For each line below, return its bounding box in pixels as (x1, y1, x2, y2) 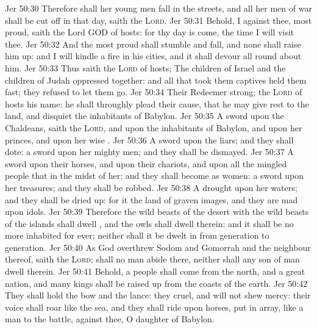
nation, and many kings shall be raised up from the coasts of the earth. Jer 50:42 (5, 277, 308, 289)
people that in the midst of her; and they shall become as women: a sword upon (5, 169, 304, 182)
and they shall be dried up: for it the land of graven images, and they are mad (5, 193, 298, 206)
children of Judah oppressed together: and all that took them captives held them (5, 73, 307, 86)
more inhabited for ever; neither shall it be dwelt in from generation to (5, 229, 269, 242)
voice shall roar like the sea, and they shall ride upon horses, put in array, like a (5, 300, 304, 313)
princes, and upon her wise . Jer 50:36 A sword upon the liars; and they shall (5, 133, 294, 146)
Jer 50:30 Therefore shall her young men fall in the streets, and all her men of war (5, 2, 312, 14)
